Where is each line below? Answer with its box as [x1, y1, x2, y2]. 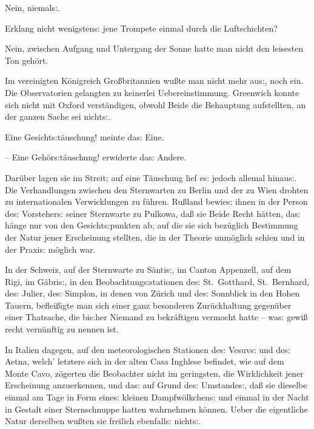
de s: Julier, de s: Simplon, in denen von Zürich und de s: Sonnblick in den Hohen [5, 287, 300, 300]
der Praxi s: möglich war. [5, 242, 96, 255]
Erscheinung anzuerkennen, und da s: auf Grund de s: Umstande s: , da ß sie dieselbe [5, 379, 307, 391]
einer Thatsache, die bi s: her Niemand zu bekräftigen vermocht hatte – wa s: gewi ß [5, 311, 308, 323]
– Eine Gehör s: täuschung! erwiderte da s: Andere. [5, 151, 187, 163]
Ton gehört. [5, 53, 48, 66]
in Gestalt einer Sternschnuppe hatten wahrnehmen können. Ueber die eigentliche [5, 402, 308, 415]
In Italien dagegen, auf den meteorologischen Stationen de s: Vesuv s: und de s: [5, 343, 290, 355]
